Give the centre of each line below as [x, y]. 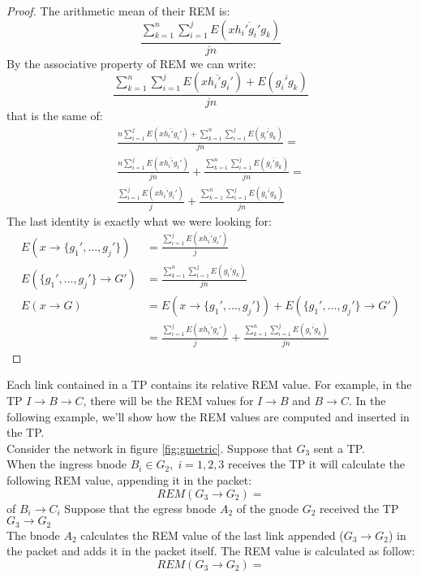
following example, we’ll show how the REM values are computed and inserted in [208, 416]
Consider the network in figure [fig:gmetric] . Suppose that [150, 448]
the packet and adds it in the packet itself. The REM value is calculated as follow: [211, 551]
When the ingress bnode [67, 464]
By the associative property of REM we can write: [131, 63]
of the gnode [268, 508]
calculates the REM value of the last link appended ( [212, 535]
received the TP [359, 508]
